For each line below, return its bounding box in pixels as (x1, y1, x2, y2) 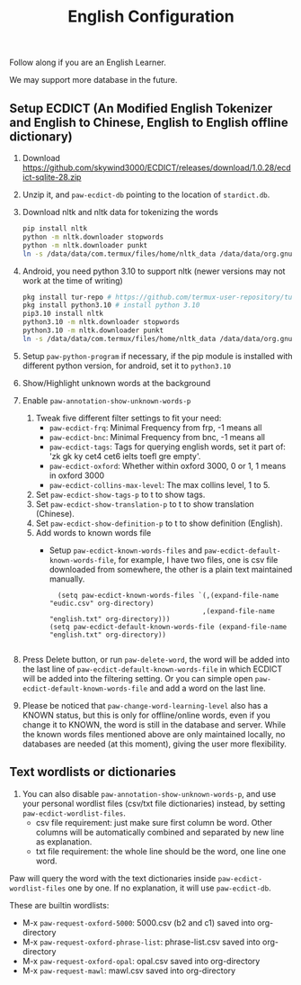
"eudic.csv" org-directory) (49, 599, 155, 608)
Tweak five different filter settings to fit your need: (35, 412, 222, 423)
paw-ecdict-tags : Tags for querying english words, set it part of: (49, 441, 286, 452)
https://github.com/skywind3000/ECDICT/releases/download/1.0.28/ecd (22, 162, 292, 173)
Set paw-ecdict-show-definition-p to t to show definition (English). (35, 518, 283, 529)
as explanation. (35, 836, 93, 847)
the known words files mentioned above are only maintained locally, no (22, 728, 286, 739)
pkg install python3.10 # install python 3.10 (22, 301, 200, 310)
